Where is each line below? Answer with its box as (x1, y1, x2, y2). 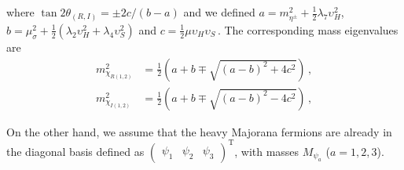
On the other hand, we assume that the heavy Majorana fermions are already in (6, 123, 392, 139)
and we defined (183, 4, 255, 20)
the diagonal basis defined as (6, 143, 145, 159)
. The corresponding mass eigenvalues (217, 21, 398, 38)
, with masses (234, 143, 299, 159)
